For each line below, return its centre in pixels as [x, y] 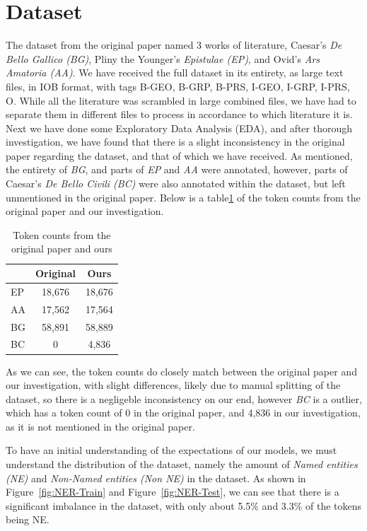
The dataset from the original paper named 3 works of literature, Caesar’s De [174, 45]
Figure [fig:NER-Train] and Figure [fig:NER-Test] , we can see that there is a [173, 492]
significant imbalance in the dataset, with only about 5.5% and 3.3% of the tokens [184, 505]
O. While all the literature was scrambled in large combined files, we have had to [181, 100]
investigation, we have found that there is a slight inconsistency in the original [175, 142]
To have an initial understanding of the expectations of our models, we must [171, 450]
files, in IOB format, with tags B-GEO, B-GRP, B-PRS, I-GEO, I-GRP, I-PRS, [178, 86]
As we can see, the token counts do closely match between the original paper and [181, 371]
